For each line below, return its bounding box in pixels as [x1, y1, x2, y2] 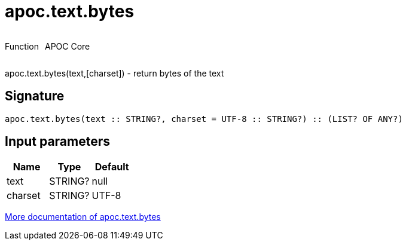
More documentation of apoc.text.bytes [5, 212, 161, 222]
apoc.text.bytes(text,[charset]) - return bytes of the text [5, 68, 224, 78]
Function [5, 41, 39, 51]
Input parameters [5, 134, 111, 149]
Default [94, 161, 129, 173]
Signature [5, 88, 65, 104]
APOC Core [44, 41, 90, 51]
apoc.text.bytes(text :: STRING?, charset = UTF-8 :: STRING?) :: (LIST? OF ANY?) [5, 114, 403, 124]
